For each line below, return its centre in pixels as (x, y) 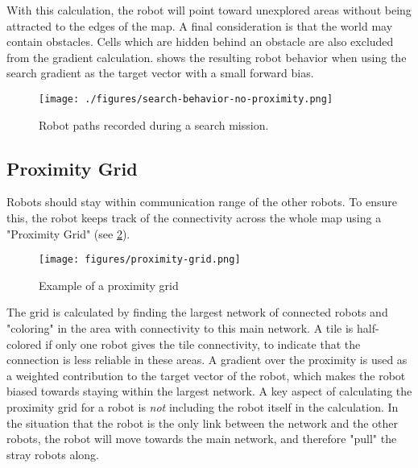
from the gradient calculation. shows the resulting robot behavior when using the (207, 57)
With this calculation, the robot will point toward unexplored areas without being (209, 10)
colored (24, 344)
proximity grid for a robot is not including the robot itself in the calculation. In (203, 407)
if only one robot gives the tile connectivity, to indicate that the (203, 344)
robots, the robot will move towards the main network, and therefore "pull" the (202, 439)
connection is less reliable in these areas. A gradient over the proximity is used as (207, 360)
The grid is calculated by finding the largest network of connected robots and (197, 312)
